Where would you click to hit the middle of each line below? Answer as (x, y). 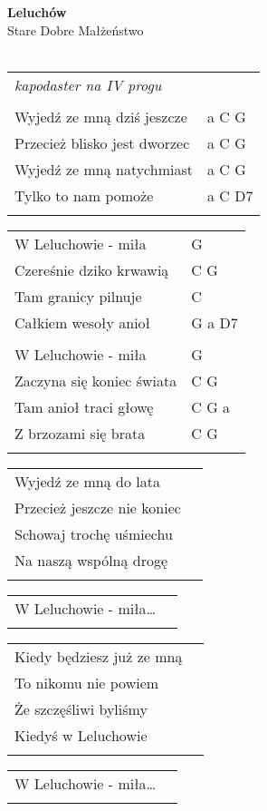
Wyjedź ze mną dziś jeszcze (101, 116)
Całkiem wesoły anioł (82, 322)
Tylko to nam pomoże (84, 195)
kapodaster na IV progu (88, 84)
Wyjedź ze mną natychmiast (104, 169)
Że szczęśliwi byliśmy (81, 708)
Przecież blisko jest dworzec (102, 142)
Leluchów (37, 12)
